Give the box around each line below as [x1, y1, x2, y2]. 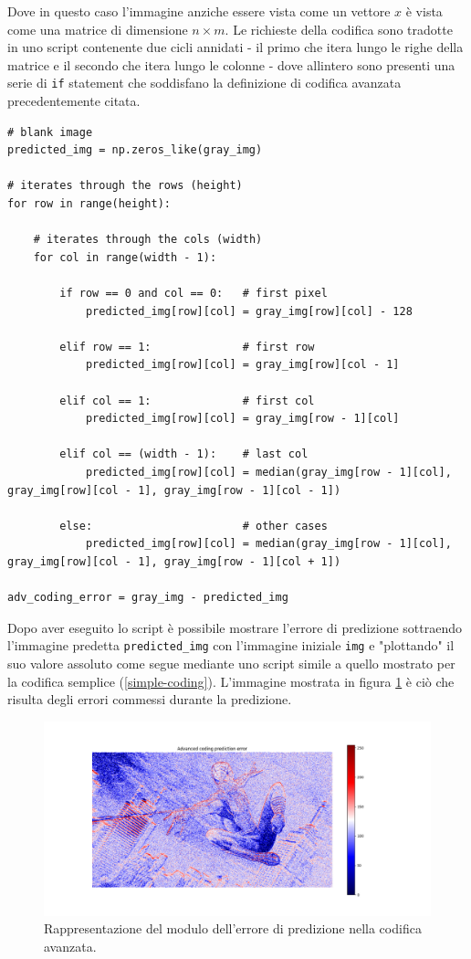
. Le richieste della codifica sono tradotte [225, 19, 453, 38]
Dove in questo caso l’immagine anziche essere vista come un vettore [7, 2, 391, 20]
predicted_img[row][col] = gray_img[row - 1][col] [85, 412, 400, 426]
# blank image [7, 125, 93, 139]
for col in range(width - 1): [33, 250, 217, 264]
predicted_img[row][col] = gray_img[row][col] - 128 [85, 304, 413, 318]
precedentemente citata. [7, 91, 141, 111]
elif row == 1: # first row [59, 340, 315, 353]
